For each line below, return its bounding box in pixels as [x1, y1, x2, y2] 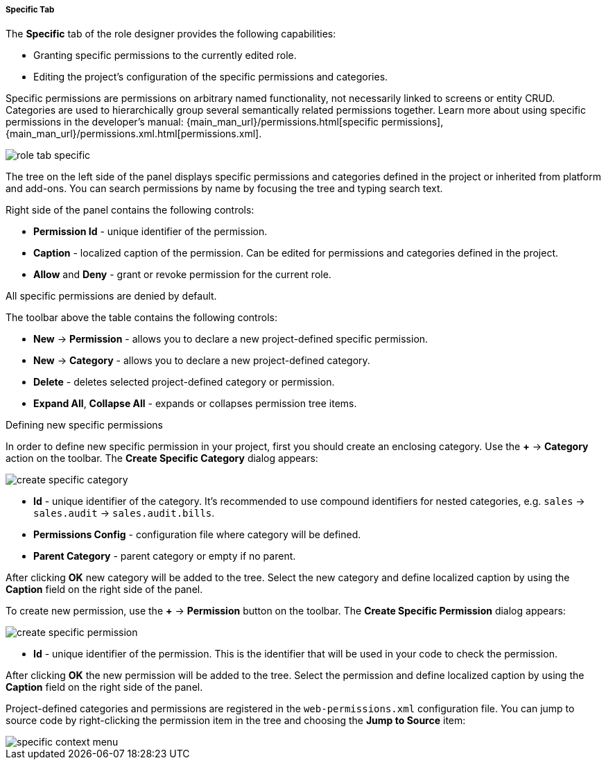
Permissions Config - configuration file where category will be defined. [33, 528, 361, 541]
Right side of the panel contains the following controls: [6, 204, 254, 216]
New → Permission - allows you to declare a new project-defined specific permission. [33, 333, 428, 345]
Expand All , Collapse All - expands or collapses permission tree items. [33, 397, 357, 410]
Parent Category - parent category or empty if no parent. [33, 550, 296, 562]
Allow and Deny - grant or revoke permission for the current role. [33, 268, 331, 281]
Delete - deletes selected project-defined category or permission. [33, 376, 335, 388]
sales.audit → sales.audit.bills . [33, 507, 215, 519]
